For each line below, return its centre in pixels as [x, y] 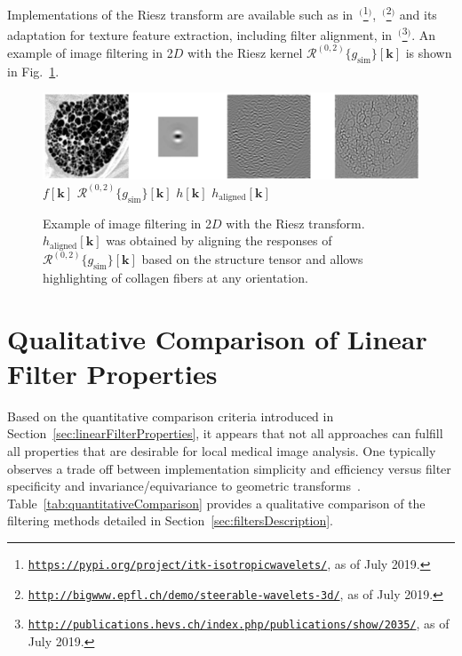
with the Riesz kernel [245, 52]
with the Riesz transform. [295, 223]
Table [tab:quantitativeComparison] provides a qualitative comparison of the [216, 503]
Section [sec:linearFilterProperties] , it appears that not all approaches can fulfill [225, 433]
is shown [429, 52]
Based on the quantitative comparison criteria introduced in [171, 416]
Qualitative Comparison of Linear [217, 338]
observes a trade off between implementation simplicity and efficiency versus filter [229, 468]
